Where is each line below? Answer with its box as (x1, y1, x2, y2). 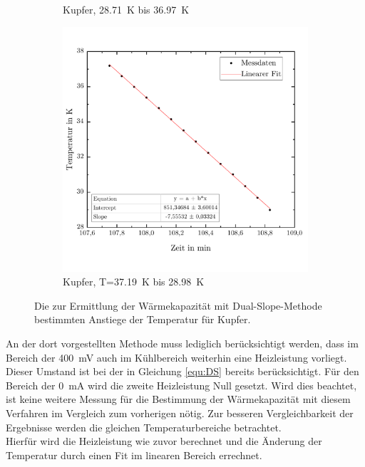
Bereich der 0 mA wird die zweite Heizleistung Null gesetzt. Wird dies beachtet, (6, 377, 357, 392)
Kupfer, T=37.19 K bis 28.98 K (63, 274, 205, 289)
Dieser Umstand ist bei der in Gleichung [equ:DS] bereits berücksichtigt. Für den (6, 364, 359, 379)
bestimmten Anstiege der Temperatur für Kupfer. (34, 312, 251, 327)
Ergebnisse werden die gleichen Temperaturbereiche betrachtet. (6, 419, 282, 434)
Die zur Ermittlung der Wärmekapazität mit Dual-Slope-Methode (34, 298, 322, 313)
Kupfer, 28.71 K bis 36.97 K (63, 2, 190, 16)
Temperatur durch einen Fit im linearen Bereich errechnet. (6, 447, 262, 462)
